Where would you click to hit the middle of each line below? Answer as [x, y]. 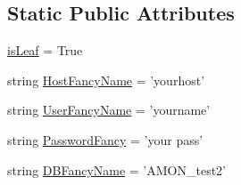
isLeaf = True [45, 50]
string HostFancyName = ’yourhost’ [106, 80]
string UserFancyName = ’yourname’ [109, 110]
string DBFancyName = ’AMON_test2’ [117, 169]
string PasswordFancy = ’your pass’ [105, 139]
